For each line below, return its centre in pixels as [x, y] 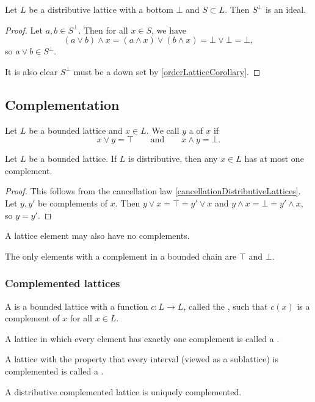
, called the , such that [226, 306]
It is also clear [31, 71]
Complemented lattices [63, 283]
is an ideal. [286, 9]
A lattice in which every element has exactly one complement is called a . [142, 338]
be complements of [73, 203]
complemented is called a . [54, 371]
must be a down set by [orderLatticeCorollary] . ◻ [167, 71]
